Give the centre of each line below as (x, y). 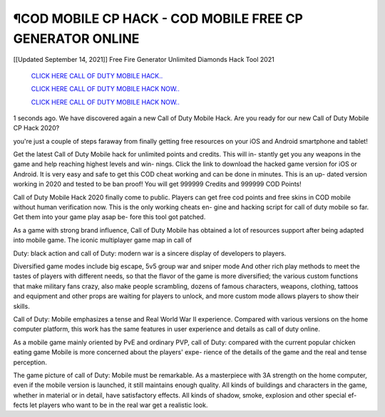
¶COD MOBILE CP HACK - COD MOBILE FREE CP (158, 19)
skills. (21, 306)
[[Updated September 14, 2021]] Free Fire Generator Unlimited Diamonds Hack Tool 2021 (144, 60)
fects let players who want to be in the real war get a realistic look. (111, 405)
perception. (30, 362)
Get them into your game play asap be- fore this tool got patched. (109, 217)
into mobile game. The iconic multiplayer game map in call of (103, 240)
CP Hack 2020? (36, 128)
